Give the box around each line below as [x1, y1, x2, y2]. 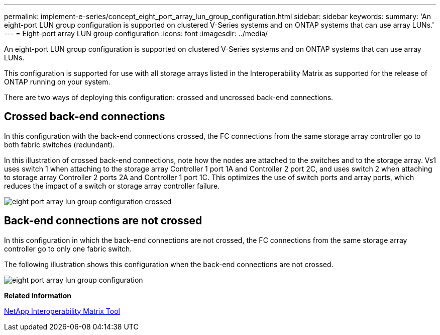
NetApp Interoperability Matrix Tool [4, 306, 120, 315]
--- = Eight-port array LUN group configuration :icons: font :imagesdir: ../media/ [4, 29, 268, 38]
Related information [4, 291, 72, 300]
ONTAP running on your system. [4, 77, 111, 86]
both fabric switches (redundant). [4, 140, 115, 149]
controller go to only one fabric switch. [4, 244, 132, 253]
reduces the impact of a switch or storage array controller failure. [4, 181, 220, 190]
